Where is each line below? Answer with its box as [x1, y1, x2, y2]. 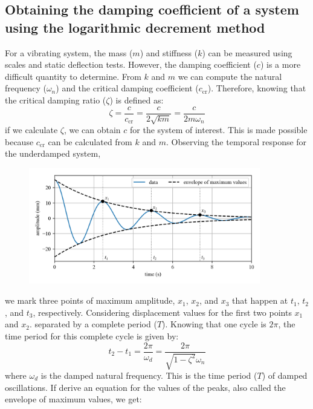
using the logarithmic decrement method [5, 18, 265, 36]
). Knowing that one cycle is [162, 318, 266, 330]
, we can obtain [63, 123, 121, 136]
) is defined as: [109, 93, 164, 106]
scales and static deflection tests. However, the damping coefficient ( [5, 58, 257, 71]
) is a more [260, 58, 301, 71]
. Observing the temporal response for [166, 135, 307, 148]
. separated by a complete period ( [29, 318, 157, 330]
